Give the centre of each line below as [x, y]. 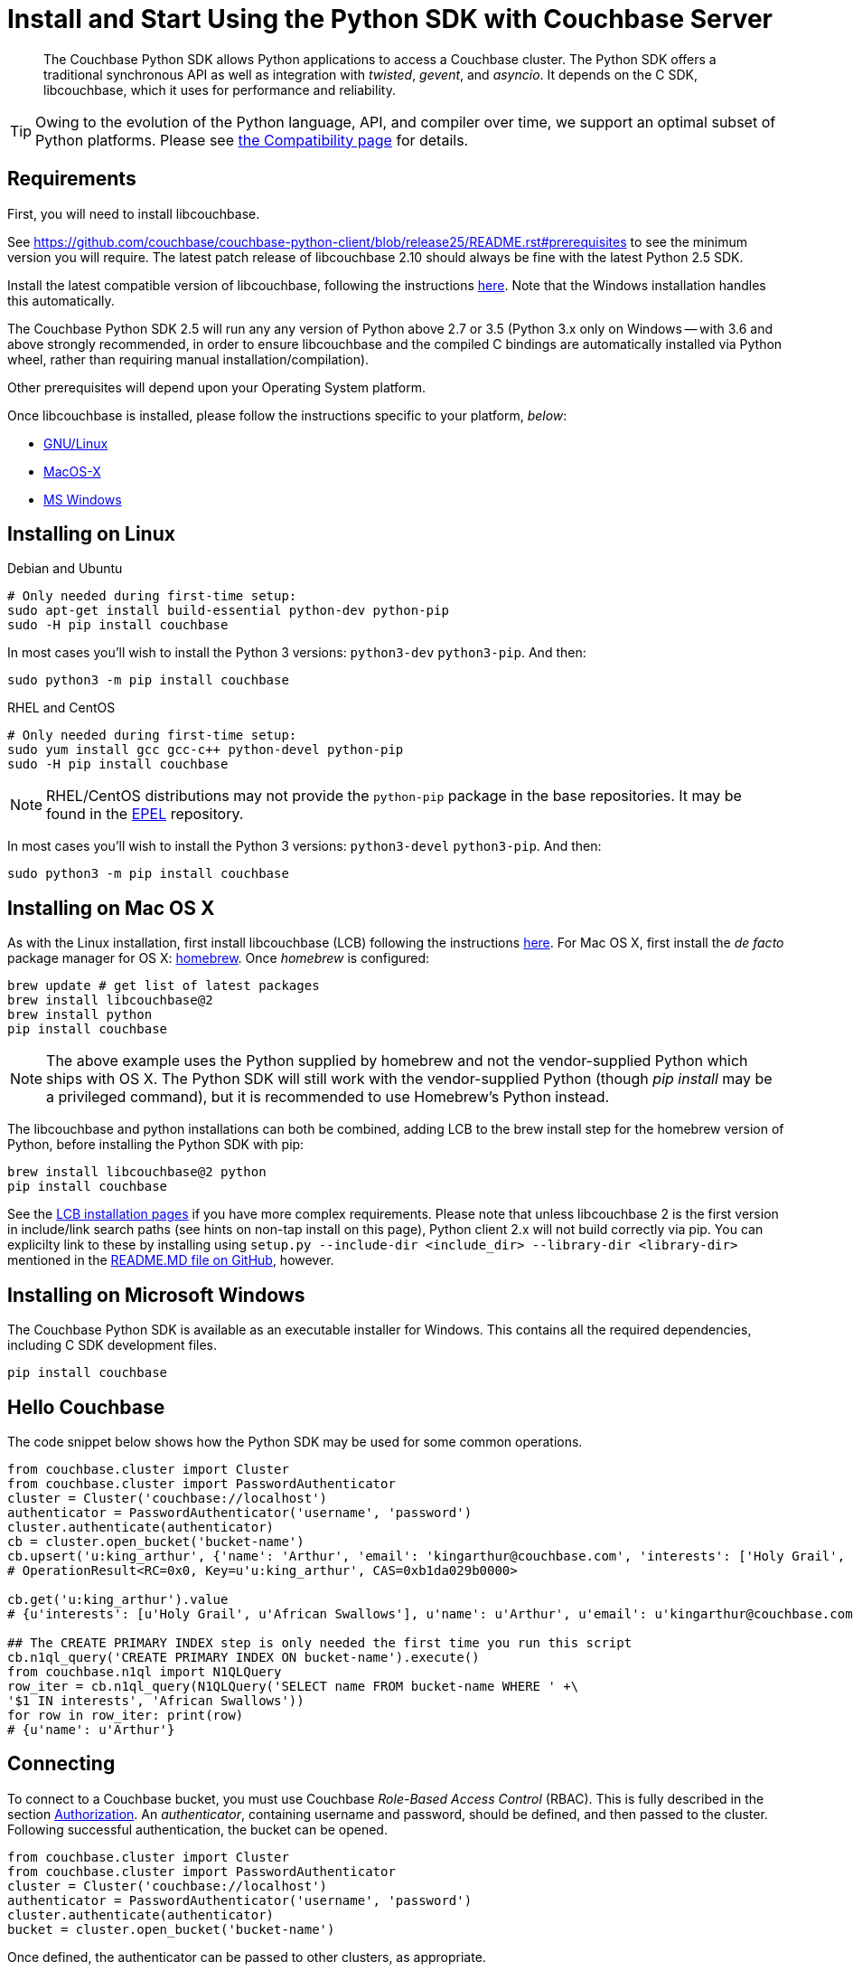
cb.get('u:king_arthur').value [118, 1599]
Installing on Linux [91, 534]
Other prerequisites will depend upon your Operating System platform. [217, 387]
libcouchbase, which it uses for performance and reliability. [220, 90]
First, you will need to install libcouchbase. [134, 213]
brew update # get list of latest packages [164, 986]
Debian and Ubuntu [65, 569]
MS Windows [83, 499]
